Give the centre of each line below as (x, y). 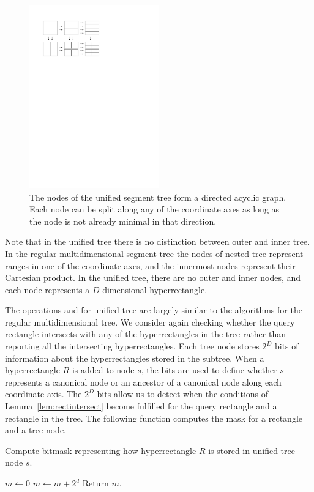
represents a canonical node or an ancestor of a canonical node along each (143, 382)
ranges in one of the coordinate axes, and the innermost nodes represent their (150, 265)
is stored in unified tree (252, 450)
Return (95, 483)
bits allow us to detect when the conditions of (183, 394)
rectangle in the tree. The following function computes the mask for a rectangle (154, 418)
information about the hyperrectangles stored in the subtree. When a (135, 358)
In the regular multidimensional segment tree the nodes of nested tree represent (154, 253)
